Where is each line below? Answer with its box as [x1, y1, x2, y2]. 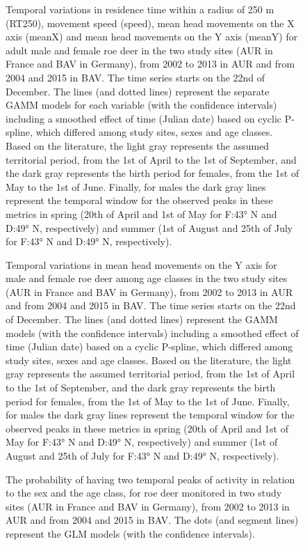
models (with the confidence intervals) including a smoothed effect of [6, 325, 299, 340]
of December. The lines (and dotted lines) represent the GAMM [6, 312, 278, 327]
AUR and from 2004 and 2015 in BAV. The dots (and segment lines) [6, 513, 299, 527]
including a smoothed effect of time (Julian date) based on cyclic [6, 111, 281, 125]
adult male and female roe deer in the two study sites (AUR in [6, 42, 273, 57]
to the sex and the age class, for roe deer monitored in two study [6, 485, 282, 500]
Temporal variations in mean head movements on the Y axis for [6, 257, 277, 272]
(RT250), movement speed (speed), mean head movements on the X [6, 15, 295, 30]
